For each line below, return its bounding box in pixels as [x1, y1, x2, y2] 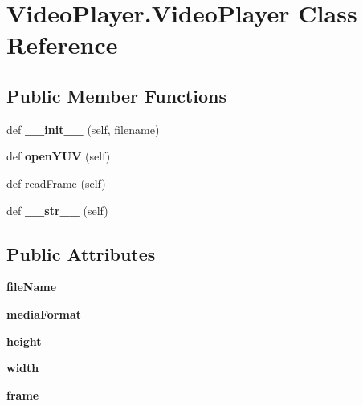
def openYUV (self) [6, 148, 111, 164]
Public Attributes [6, 241, 156, 266]
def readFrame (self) [6, 174, 106, 191]
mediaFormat [6, 305, 82, 322]
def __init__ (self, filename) [6, 120, 160, 137]
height [6, 332, 42, 349]
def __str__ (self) [6, 201, 108, 218]
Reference [6, 28, 118, 61]
